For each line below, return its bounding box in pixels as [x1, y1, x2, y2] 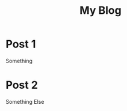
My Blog [79, 4, 122, 17]
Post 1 [5, 37, 36, 51]
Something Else [5, 98, 45, 105]
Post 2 [5, 79, 39, 92]
